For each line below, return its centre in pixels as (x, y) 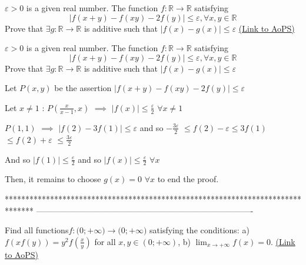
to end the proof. (188, 179)
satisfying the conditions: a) (199, 230)
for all (105, 241)
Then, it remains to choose (53, 179)
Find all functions (37, 230)
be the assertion (83, 88)
